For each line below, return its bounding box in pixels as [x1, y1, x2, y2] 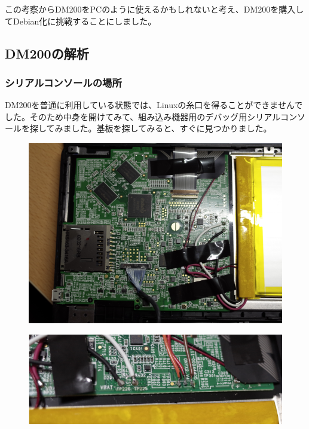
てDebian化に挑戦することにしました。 [5, 14, 157, 27]
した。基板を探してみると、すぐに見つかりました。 [71, 122, 272, 134]
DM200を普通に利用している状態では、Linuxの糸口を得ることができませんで [5, 99, 303, 111]
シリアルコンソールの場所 [5, 75, 122, 90]
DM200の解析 [5, 44, 89, 62]
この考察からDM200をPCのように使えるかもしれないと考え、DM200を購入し [5, 3, 304, 15]
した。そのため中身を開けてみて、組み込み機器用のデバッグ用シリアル [5, 110, 280, 122]
